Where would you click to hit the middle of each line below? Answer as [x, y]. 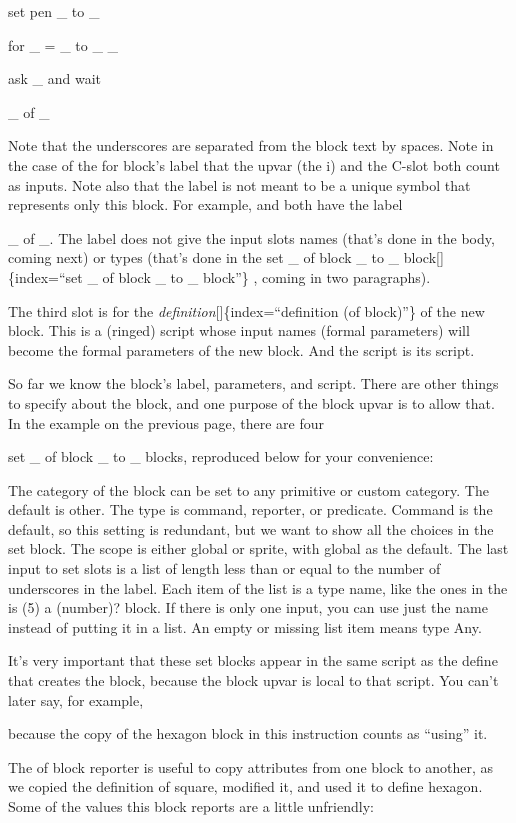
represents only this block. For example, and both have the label [205, 204]
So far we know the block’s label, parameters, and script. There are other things [253, 383]
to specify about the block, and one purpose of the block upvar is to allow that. [251, 402]
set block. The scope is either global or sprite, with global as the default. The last [258, 548]
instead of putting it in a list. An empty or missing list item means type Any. [245, 626]
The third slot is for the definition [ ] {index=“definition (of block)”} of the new [246, 310]
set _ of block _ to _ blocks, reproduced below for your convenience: [221, 456]
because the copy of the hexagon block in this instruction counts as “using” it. [248, 733]
